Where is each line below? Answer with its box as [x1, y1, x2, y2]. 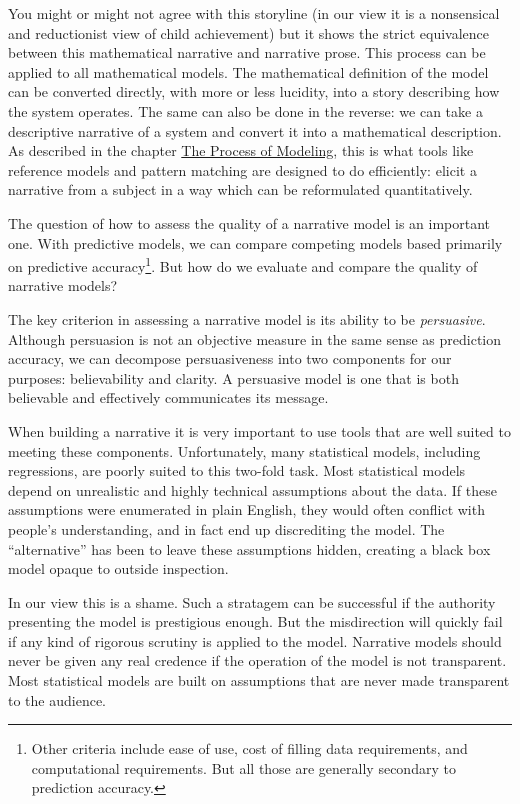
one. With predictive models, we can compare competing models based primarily [8, 232, 503, 253]
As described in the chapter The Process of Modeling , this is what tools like [8, 140, 474, 161]
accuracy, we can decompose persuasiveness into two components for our [8, 348, 452, 369]
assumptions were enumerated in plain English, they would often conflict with [8, 499, 485, 520]
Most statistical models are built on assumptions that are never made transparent [8, 670, 510, 691]
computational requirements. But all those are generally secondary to [31, 757, 456, 778]
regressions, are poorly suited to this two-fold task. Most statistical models [8, 460, 466, 481]
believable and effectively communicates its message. [8, 387, 329, 408]
